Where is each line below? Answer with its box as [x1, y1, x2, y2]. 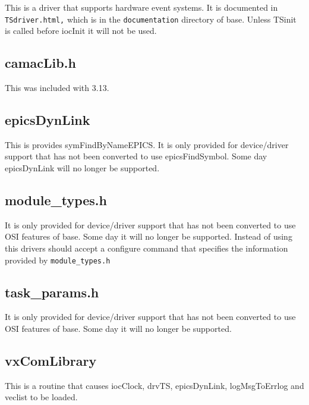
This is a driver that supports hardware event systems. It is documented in [5, 1, 278, 13]
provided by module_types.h [5, 253, 111, 266]
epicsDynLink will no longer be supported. [5, 162, 160, 174]
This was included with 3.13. [5, 81, 109, 94]
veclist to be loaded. [5, 391, 78, 403]
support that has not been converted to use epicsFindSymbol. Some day [5, 150, 267, 162]
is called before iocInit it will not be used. [5, 24, 157, 37]
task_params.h [5, 282, 99, 301]
